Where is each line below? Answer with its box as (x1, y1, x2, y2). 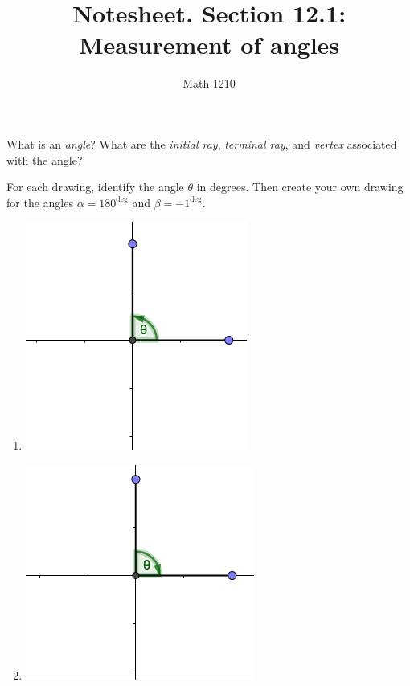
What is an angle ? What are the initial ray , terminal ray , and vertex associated (6, 135, 397, 152)
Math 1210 (182, 75, 236, 92)
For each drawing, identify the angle (6, 178, 184, 195)
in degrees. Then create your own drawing (196, 178, 404, 195)
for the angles (6, 194, 73, 210)
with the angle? (6, 151, 83, 168)
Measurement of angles (78, 28, 340, 61)
